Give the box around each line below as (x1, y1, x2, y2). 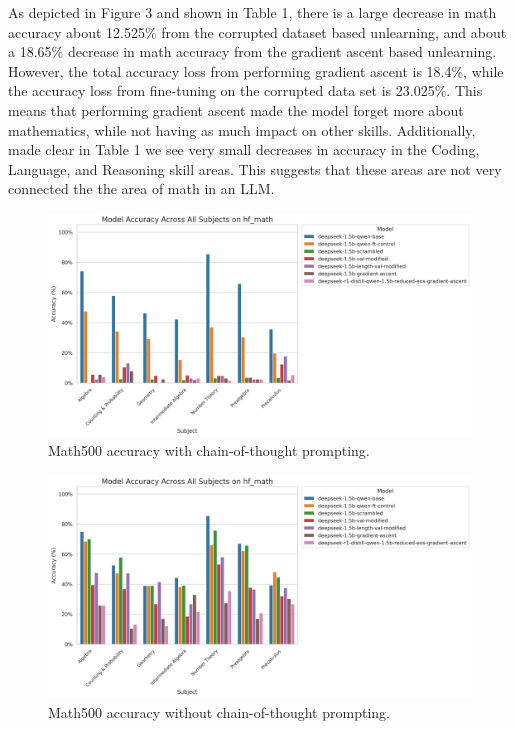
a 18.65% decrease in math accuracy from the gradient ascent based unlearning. (8, 41, 497, 62)
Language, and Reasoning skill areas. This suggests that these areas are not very (8, 158, 502, 179)
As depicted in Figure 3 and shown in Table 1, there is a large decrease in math (8, 2, 497, 22)
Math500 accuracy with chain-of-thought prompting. (48, 440, 370, 461)
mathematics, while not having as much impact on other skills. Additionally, (8, 119, 476, 140)
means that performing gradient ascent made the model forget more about (8, 99, 464, 120)
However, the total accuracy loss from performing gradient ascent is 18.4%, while (8, 60, 504, 81)
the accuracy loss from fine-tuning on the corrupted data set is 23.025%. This (8, 80, 483, 101)
